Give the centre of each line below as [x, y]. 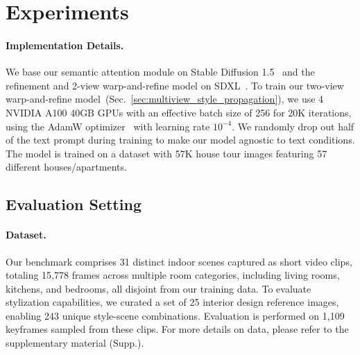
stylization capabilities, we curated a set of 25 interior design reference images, [172, 302]
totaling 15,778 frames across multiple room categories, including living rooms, [173, 275]
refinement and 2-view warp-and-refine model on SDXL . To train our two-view [175, 85]
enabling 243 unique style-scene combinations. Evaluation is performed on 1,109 [175, 315]
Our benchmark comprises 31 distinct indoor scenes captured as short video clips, [179, 261]
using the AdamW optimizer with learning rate [108, 126]
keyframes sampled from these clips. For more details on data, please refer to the [177, 329]
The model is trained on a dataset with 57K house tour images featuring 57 [166, 153]
